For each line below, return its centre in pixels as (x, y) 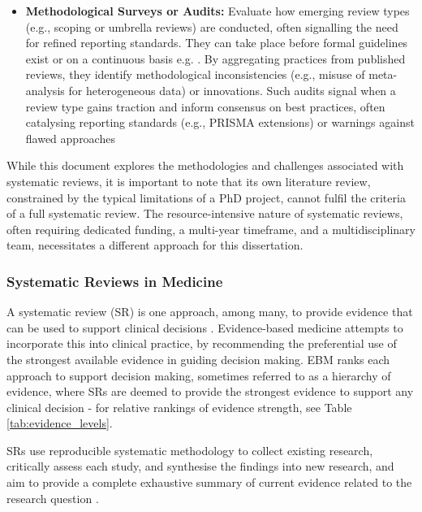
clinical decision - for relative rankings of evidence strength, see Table (179, 407)
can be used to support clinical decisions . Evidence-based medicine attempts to (205, 327)
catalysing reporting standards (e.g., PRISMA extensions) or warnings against (220, 122)
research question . (53, 498)
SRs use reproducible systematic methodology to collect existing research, (190, 450)
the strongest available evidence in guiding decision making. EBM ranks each (198, 359)
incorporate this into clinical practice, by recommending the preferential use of (202, 343)
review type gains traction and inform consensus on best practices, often (205, 106)
